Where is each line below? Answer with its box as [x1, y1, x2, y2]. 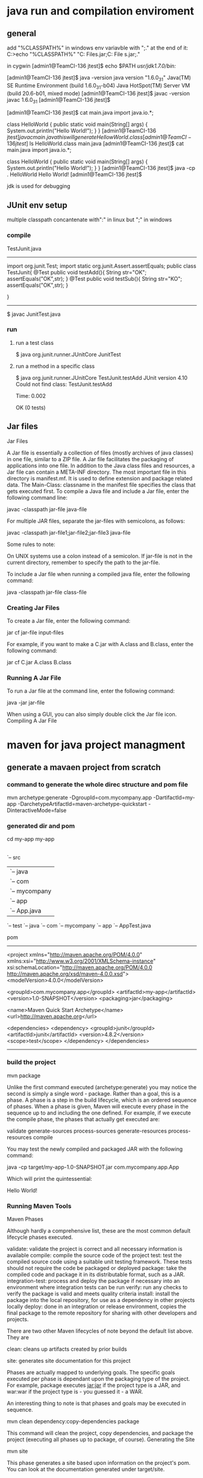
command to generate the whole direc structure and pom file [7, 780, 189, 788]
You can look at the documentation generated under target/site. [7, 1465, 165, 1473]
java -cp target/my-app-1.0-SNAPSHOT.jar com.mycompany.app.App [7, 1163, 180, 1171]
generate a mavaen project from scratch [7, 762, 161, 772]
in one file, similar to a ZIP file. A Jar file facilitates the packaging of [7, 455, 174, 462]
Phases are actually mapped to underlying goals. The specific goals [7, 1368, 175, 1376]
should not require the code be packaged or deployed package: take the [7, 1264, 187, 1271]
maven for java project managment [7, 738, 186, 752]
